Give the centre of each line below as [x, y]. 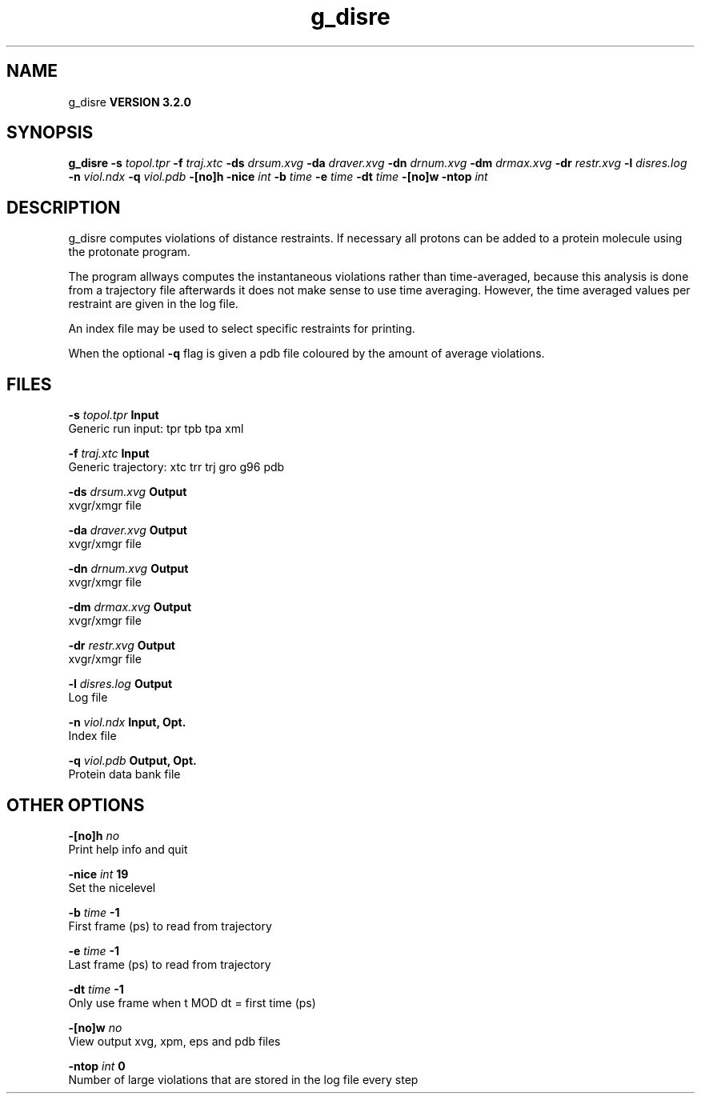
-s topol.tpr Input [114, 415]
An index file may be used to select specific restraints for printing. [242, 329]
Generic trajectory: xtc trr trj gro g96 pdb [176, 467]
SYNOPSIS [50, 133]
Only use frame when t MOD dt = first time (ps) [192, 1002]
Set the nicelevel [112, 887]
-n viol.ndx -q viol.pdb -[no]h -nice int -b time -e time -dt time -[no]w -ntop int [278, 177]
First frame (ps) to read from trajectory [170, 926]
